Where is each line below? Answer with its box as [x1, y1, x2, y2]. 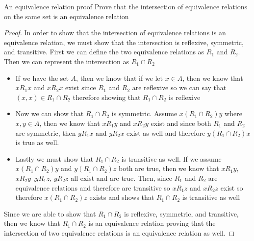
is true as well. [15, 137, 59, 147]
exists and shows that [89, 192, 154, 202]
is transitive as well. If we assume [121, 153, 222, 164]
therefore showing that [73, 92, 141, 102]
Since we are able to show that [4, 208, 96, 218]
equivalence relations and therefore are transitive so [15, 182, 170, 193]
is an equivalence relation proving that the [88, 218, 216, 228]
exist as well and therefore [127, 127, 205, 138]
